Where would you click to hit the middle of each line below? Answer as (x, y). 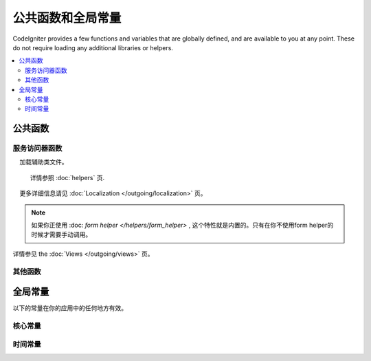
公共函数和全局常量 (67, 18)
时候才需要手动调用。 (61, 234)
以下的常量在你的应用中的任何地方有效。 (70, 308)
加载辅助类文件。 (44, 162)
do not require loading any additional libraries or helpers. (93, 47)
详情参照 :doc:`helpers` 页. (67, 177)
